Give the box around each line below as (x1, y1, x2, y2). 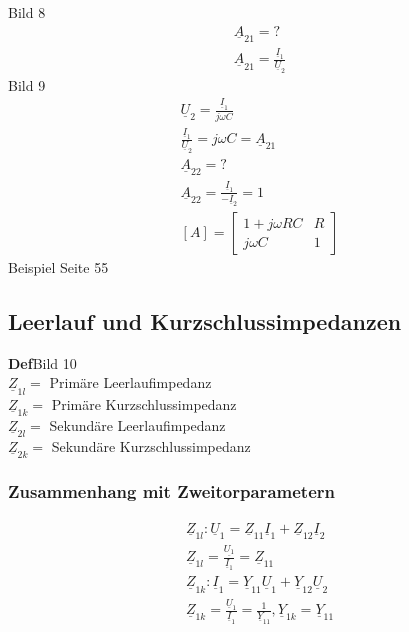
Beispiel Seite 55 (8, 257, 109, 278)
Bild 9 (8, 74, 46, 95)
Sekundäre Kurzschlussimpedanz (51, 435, 251, 456)
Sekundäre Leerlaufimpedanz (49, 414, 226, 435)
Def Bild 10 (8, 352, 77, 373)
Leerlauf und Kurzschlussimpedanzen (8, 306, 402, 337)
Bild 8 (8, 2, 46, 22)
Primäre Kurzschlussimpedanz (51, 393, 237, 414)
